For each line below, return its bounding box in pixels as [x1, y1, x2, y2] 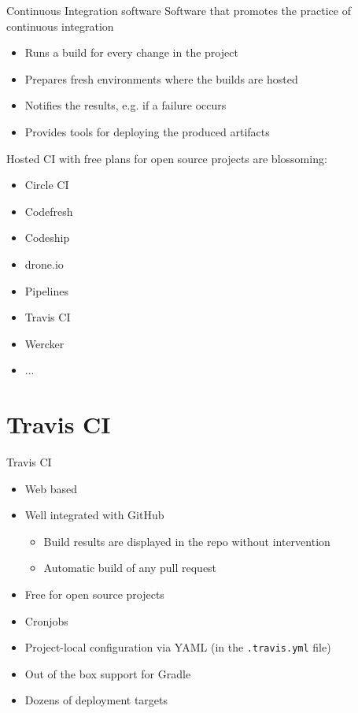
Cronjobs [24, 612, 68, 629]
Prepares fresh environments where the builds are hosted [24, 70, 298, 87]
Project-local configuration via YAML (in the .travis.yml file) [24, 639, 331, 655]
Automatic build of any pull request [43, 559, 217, 576]
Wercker [24, 335, 65, 351]
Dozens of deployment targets [24, 692, 168, 708]
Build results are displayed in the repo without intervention [43, 533, 330, 549]
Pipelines [24, 282, 68, 299]
